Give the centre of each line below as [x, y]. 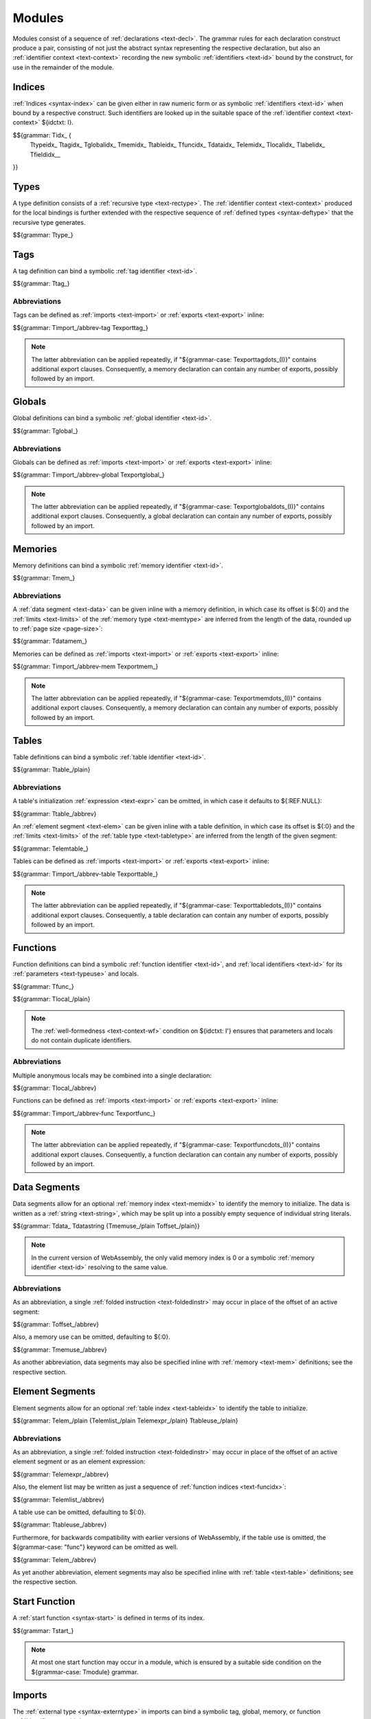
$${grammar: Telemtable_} [51, 848]
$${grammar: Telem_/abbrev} [55, 1559]
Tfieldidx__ [45, 154]
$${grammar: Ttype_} [43, 235]
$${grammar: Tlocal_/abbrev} [55, 1088]
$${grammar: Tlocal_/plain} [52, 999]
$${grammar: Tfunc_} [44, 986]
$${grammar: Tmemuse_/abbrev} [60, 1349]
